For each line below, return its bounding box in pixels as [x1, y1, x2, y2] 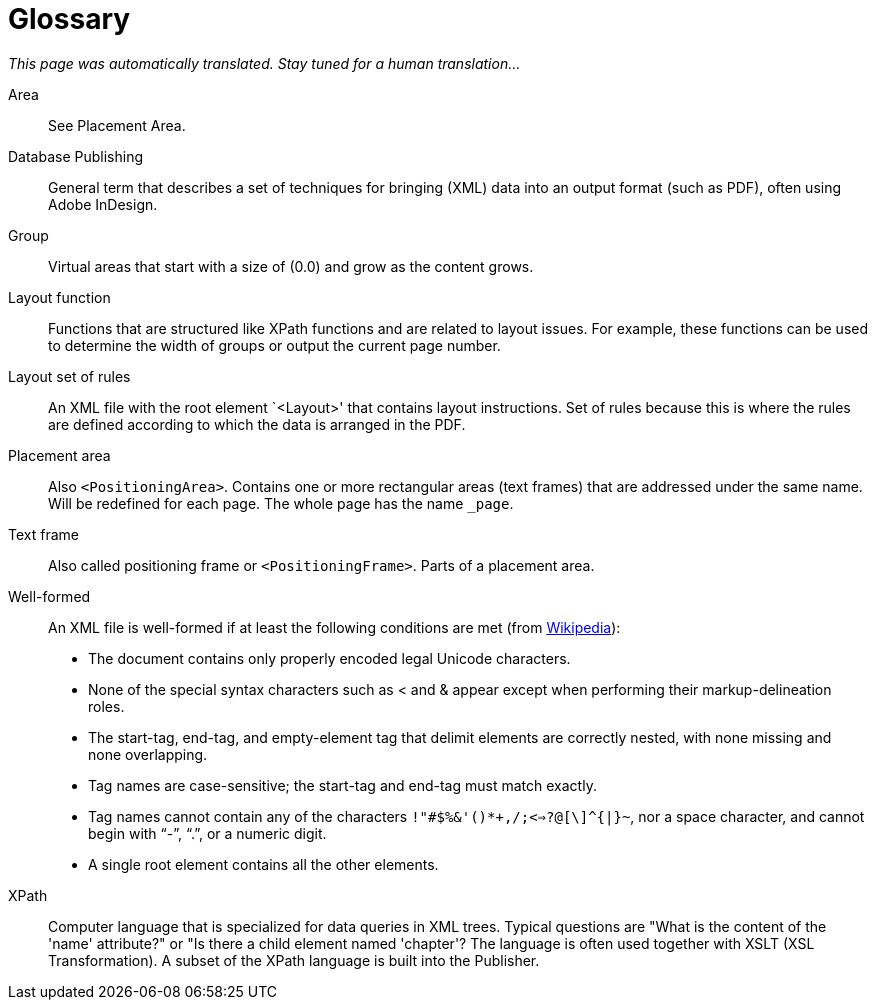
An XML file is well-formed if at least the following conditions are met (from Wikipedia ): [48, 618, 621, 636]
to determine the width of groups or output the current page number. [48, 336, 501, 354]
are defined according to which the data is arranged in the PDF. [48, 415, 466, 433]
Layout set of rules [8, 367, 131, 385]
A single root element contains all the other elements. [88, 855, 439, 873]
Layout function [8, 288, 111, 306]
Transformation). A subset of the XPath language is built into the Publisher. [48, 951, 540, 969]
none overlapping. [88, 745, 208, 763]
